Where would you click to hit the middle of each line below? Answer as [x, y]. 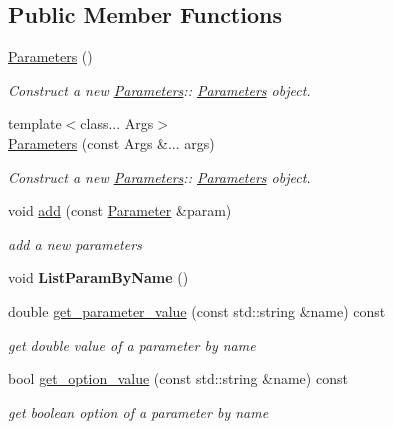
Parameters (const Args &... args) [111, 142]
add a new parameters [75, 243]
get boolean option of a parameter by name [138, 411]
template [35, 123]
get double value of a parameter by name [132, 344]
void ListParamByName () [98, 277]
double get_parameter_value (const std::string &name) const [197, 310]
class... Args [117, 123]
